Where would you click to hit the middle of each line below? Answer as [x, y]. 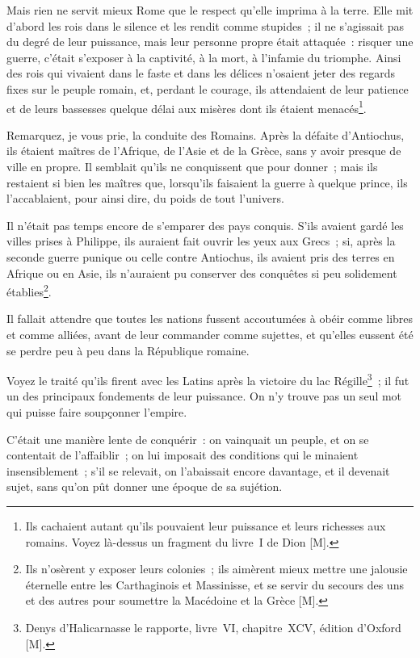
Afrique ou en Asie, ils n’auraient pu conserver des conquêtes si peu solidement [202, 272]
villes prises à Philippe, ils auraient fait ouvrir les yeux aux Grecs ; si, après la [201, 241]
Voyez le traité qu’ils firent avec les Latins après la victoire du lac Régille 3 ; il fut [208, 379]
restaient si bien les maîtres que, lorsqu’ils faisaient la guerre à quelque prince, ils [207, 182]
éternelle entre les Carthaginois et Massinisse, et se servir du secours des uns [214, 584]
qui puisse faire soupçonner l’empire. [97, 412]
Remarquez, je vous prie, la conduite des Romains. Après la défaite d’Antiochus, [206, 134]
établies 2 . [29, 290]
